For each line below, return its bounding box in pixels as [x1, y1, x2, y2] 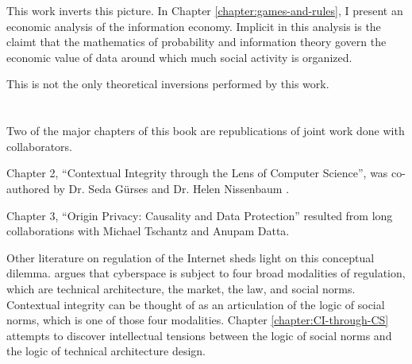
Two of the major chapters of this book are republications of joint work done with [6, 122, 405, 139]
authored [6, 180, 50, 196]
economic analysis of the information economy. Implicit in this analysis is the [6, 17, 381, 34]
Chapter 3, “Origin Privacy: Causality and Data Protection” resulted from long [6, 207, 393, 223]
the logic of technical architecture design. [6, 343, 206, 359]
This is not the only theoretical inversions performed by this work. [6, 76, 329, 92]
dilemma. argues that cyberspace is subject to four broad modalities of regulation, [6, 265, 406, 281]
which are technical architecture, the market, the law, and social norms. [6, 280, 356, 296]
